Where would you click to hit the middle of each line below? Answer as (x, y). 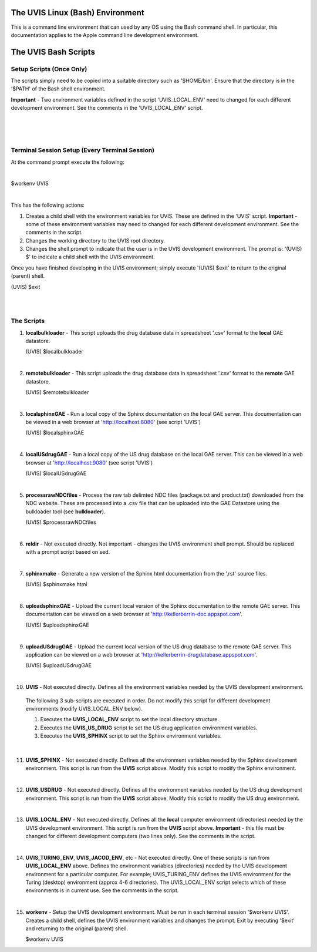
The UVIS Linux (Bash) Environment (78, 13)
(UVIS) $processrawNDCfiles (61, 522)
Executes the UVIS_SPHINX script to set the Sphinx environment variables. (131, 736)
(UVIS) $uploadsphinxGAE (57, 625)
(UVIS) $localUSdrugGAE (56, 473)
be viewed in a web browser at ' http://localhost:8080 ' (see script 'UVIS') (113, 422)
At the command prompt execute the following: (68, 162)
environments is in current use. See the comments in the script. (102, 890)
